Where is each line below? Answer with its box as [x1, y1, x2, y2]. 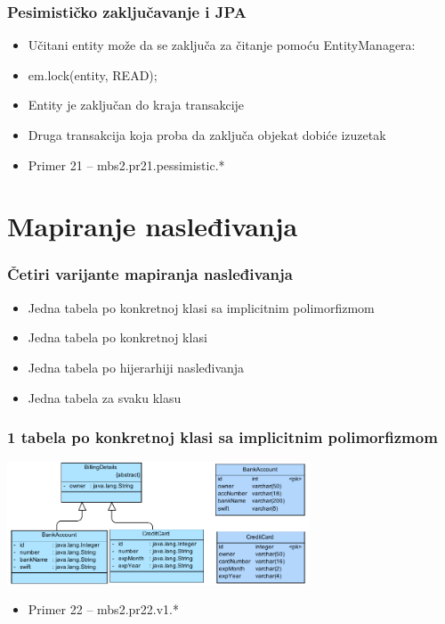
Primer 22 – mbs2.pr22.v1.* [28, 600, 179, 619]
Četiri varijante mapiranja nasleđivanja [7, 263, 293, 285]
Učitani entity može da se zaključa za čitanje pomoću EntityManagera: [28, 36, 416, 54]
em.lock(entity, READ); [28, 65, 158, 84]
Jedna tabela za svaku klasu [28, 388, 182, 406]
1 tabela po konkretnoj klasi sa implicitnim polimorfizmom [7, 426, 438, 448]
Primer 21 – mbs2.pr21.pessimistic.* [28, 155, 225, 174]
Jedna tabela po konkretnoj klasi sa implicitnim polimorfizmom [28, 298, 375, 316]
